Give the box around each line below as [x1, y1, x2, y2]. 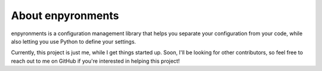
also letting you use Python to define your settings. [11, 38, 137, 45]
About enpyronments [11, 9, 119, 22]
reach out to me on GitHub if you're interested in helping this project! [11, 57, 180, 64]
